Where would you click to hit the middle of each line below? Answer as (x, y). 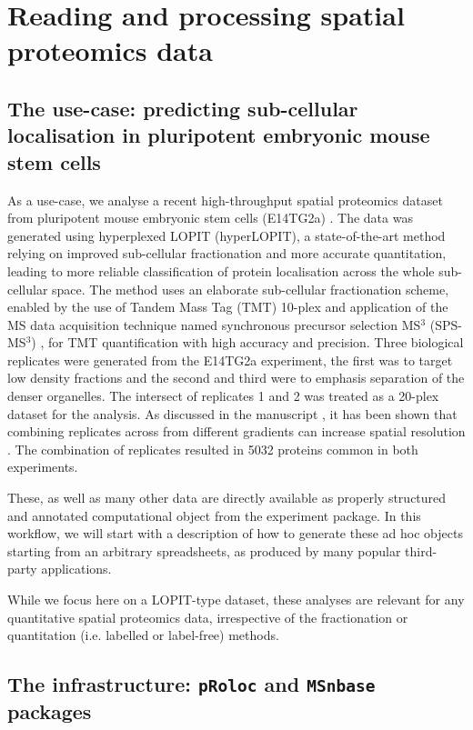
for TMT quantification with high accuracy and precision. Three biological (256, 342)
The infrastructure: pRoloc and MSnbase (191, 684)
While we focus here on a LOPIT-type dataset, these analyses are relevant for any (236, 600)
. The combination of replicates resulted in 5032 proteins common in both (213, 449)
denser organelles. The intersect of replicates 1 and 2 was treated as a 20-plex (223, 396)
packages (50, 711)
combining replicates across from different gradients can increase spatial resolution (236, 431)
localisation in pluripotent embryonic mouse (219, 135)
